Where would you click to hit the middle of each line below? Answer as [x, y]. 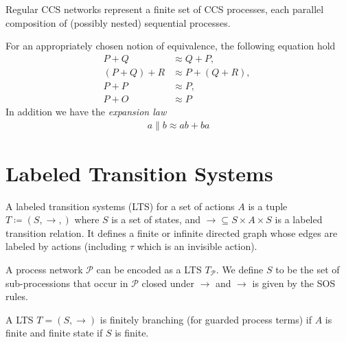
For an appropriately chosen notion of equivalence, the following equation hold [171, 46]
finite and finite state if [54, 333]
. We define [240, 270]
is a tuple [268, 206]
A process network [44, 270]
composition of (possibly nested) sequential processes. [118, 22]
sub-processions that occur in [67, 283]
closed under [168, 283]
